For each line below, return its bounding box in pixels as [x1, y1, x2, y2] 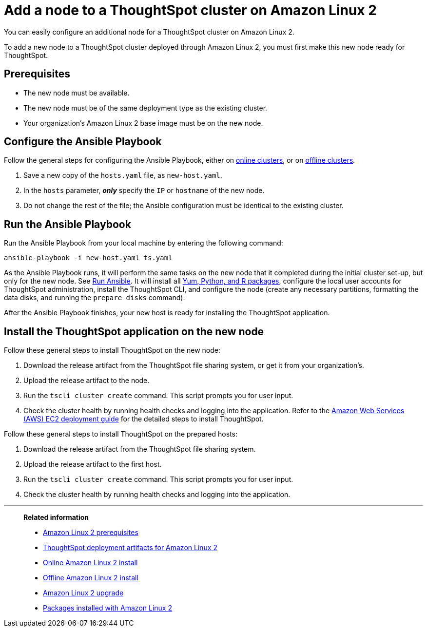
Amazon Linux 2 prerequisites [43, 528, 138, 537]
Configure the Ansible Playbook [4, 135, 162, 148]
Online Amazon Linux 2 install [43, 558, 138, 567]
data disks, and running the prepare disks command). [4, 293, 185, 302]
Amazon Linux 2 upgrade [43, 589, 124, 597]
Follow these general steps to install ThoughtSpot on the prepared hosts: [4, 430, 237, 439]
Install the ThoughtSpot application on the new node [4, 325, 264, 338]
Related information [23, 513, 89, 522]
